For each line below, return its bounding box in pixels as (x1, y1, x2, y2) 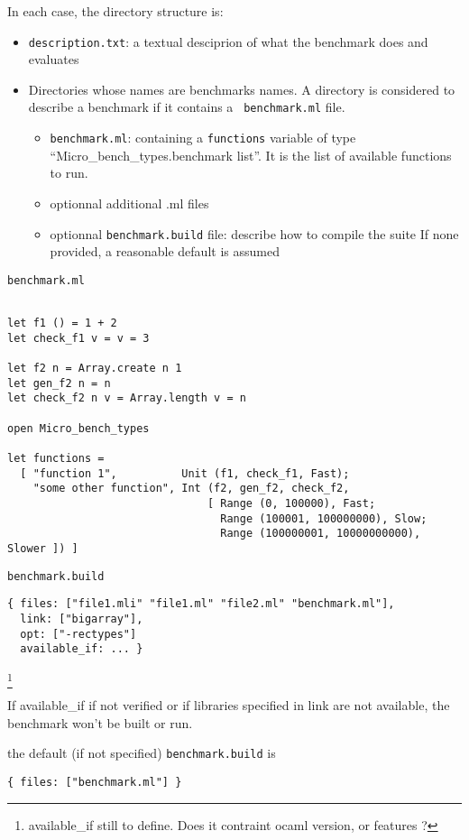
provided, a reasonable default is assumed (50, 242, 280, 261)
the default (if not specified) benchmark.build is (7, 743, 276, 762)
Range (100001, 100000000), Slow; (220, 512, 428, 525)
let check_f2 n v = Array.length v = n (7, 392, 246, 405)
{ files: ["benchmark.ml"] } (7, 776, 182, 789)
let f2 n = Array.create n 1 (7, 362, 182, 375)
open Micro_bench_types (7, 421, 150, 435)
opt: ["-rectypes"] (20, 627, 137, 641)
